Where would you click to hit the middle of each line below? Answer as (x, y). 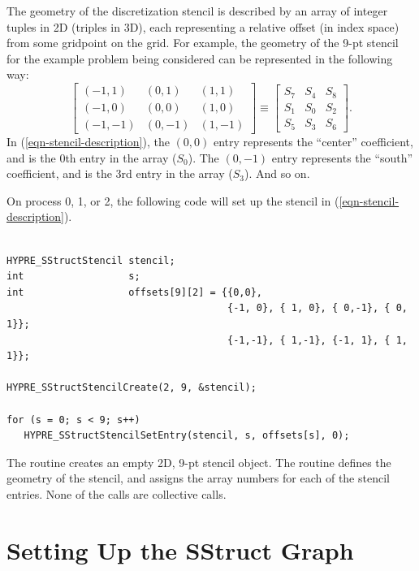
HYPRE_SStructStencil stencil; (91, 260)
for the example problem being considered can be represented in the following (200, 58)
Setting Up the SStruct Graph (180, 549)
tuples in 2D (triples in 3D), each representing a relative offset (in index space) (203, 26)
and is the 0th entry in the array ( (92, 157)
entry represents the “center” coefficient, (313, 142)
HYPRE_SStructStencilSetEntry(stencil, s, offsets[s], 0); (187, 436)
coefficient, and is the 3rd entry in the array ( (120, 173)
